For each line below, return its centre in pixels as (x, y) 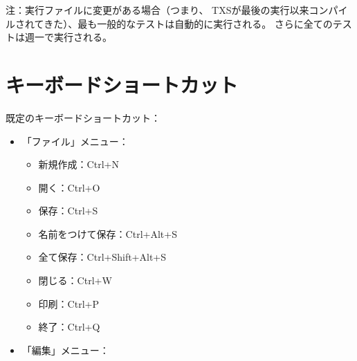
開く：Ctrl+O (69, 187)
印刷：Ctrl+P (68, 303)
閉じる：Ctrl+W (75, 280)
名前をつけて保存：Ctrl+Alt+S (108, 233)
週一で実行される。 (68, 37)
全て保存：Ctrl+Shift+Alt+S (102, 257)
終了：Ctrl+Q (69, 327)
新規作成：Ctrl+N (79, 164)
